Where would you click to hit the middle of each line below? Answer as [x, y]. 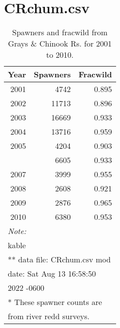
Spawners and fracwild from [60, 32]
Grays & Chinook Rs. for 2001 [60, 44]
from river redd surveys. [49, 316]
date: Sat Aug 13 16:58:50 [52, 274]
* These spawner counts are [55, 302]
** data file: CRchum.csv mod [59, 259]
